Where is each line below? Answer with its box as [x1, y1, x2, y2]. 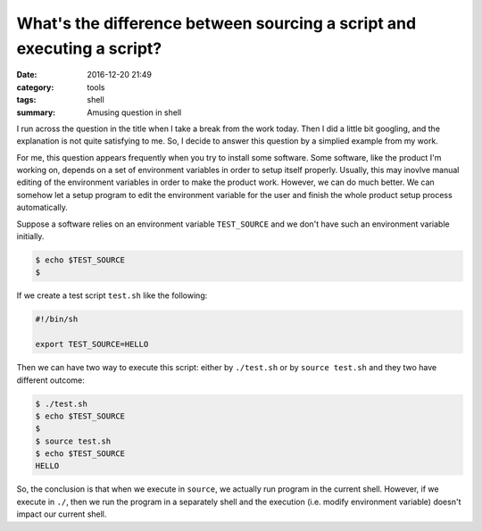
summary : [16, 107, 56, 118]
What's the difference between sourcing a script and [16, 13, 417, 33]
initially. [16, 231, 45, 242]
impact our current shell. [16, 509, 107, 519]
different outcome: [16, 375, 85, 386]
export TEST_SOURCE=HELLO [35, 339, 149, 350]
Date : [16, 70, 37, 80]
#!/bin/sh [35, 314, 79, 325]
